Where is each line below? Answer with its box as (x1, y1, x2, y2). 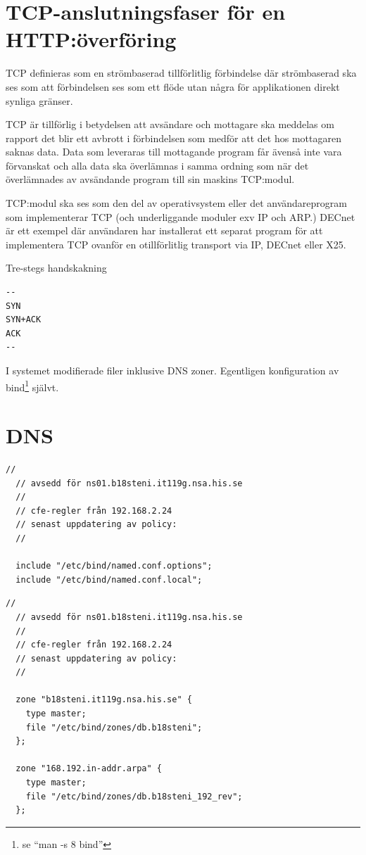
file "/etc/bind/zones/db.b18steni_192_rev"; (25, 791, 243, 802)
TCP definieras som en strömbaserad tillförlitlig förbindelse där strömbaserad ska (6, 65, 357, 80)
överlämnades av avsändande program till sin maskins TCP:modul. (6, 172, 295, 186)
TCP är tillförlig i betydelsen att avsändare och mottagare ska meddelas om (6, 117, 334, 132)
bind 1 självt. (6, 377, 59, 394)
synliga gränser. (6, 93, 73, 108)
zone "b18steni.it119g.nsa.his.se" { (15, 695, 192, 705)
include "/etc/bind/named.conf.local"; (15, 574, 203, 585)
